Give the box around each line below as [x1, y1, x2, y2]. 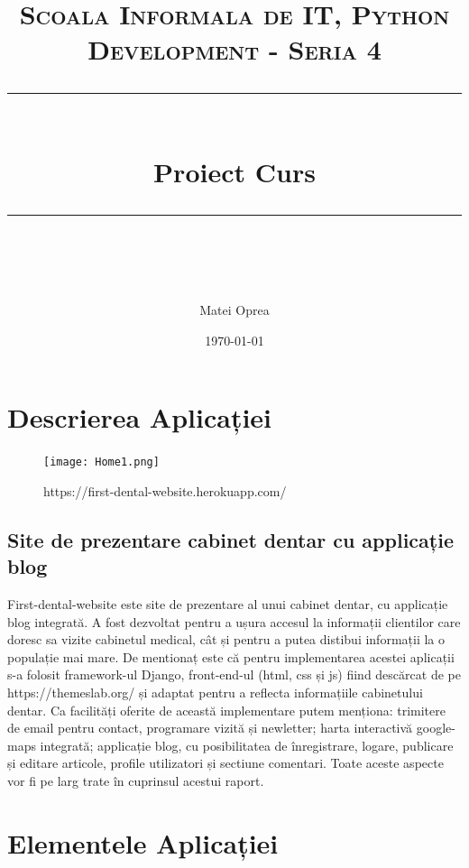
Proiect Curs [153, 152, 316, 189]
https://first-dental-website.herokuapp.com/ [43, 481, 287, 500]
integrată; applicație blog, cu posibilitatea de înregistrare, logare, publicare [40, 735, 454, 754]
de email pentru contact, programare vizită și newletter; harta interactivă [7, 718, 413, 737]
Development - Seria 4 [87, 31, 382, 68]
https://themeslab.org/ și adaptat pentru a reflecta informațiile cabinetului [7, 683, 423, 702]
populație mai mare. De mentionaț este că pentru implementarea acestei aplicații [7, 647, 455, 666]
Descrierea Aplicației [7, 399, 272, 436]
